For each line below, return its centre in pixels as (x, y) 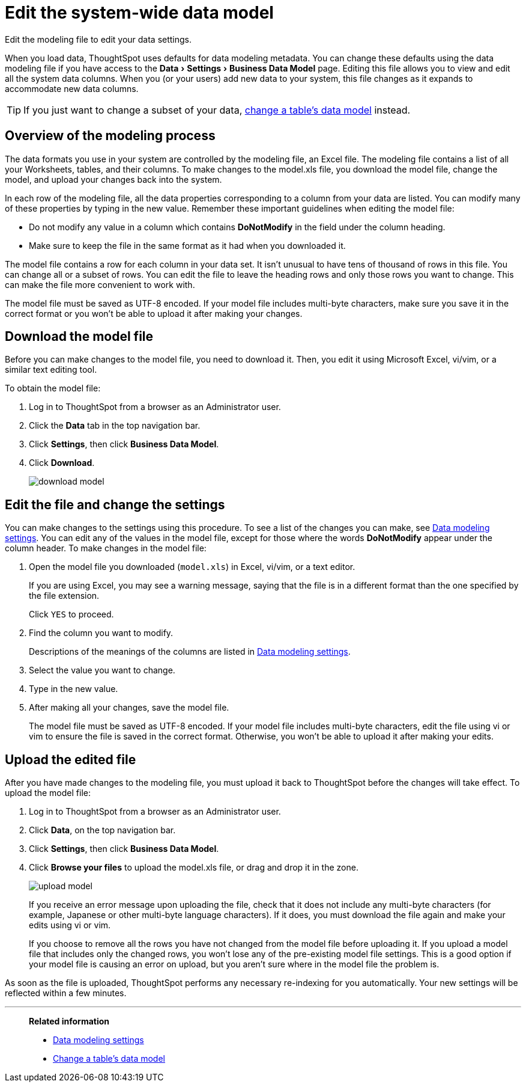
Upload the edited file (71, 759)
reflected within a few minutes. (66, 993)
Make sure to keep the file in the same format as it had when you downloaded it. (187, 245)
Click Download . (62, 463)
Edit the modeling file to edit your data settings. (98, 39)
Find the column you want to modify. (101, 633)
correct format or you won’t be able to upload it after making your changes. (154, 313)
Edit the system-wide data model (139, 13)
